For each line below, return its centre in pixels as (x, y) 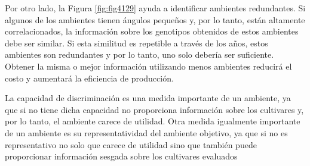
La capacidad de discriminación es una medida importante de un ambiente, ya (148, 98)
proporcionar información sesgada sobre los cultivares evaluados (121, 156)
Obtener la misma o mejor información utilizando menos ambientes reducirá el (148, 66)
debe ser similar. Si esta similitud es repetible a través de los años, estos (136, 43)
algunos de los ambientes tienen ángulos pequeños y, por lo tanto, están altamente (155, 19)
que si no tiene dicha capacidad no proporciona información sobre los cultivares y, (154, 109)
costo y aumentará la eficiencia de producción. (89, 78)
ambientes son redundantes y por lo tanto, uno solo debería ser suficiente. (139, 54)
